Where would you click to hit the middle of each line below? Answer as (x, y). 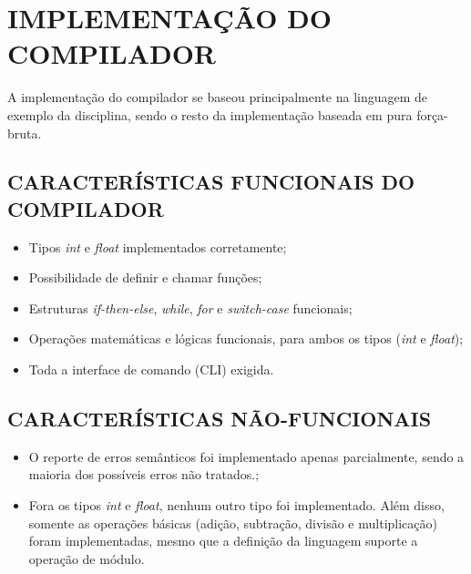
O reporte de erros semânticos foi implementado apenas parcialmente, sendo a (246, 456)
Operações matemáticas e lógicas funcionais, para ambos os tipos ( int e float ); (246, 338)
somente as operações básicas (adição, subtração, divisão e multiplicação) (233, 523)
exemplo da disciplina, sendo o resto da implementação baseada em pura (210, 114)
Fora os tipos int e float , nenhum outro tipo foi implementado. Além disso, (236, 505)
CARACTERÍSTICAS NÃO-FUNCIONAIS (220, 419)
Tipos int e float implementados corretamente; (158, 246)
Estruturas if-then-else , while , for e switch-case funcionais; (190, 307)
